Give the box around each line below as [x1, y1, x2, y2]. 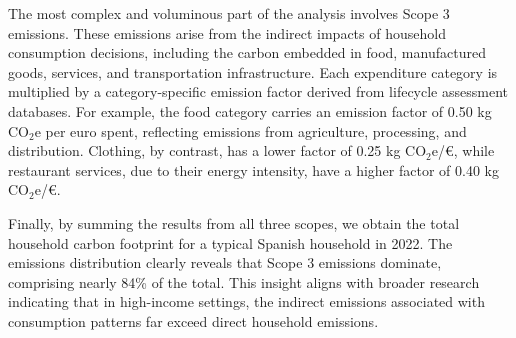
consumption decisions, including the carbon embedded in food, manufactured [8, 42, 486, 63]
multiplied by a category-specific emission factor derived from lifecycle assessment [8, 81, 508, 102]
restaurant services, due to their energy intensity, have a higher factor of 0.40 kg [8, 159, 499, 180]
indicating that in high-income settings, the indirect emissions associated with [8, 291, 485, 312]
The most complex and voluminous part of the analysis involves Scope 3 [8, 3, 450, 23]
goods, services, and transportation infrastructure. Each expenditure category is [8, 61, 498, 82]
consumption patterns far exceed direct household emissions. [8, 310, 379, 331]
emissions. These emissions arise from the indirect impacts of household [8, 22, 446, 43]
